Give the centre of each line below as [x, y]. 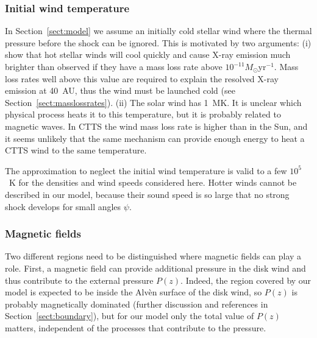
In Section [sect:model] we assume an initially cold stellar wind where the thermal [158, 31]
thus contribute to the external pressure [79, 280]
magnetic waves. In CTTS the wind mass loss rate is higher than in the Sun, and [156, 126]
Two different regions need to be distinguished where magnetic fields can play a [153, 256]
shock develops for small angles [63, 206]
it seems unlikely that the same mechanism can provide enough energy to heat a [155, 138]
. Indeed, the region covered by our [246, 280]
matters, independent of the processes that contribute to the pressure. [136, 327]
